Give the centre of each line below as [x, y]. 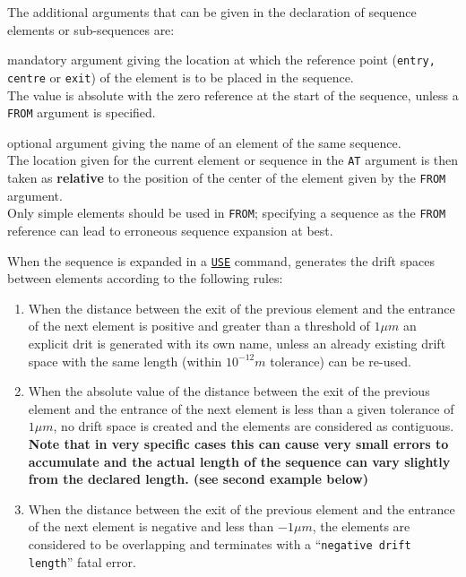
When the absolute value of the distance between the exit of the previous [229, 391]
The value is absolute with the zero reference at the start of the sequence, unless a [233, 95]
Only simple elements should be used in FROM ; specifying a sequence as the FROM [227, 213]
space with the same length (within [125, 361]
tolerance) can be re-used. [341, 361]
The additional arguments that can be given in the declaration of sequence [212, 12]
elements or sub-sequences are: [91, 29]
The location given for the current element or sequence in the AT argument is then [233, 160]
